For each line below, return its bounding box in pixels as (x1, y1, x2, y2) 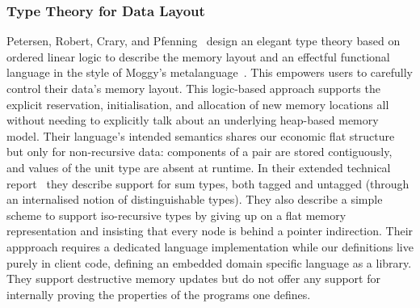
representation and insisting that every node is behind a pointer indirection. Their (6, 222, 414, 239)
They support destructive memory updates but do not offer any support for (6, 270, 380, 287)
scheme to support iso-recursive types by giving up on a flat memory (6, 206, 346, 223)
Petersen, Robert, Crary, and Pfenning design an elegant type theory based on (6, 32, 401, 49)
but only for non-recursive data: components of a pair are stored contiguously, (6, 143, 393, 160)
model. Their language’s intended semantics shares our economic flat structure (6, 127, 395, 144)
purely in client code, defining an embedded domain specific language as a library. (6, 254, 412, 271)
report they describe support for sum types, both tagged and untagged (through (6, 175, 409, 192)
